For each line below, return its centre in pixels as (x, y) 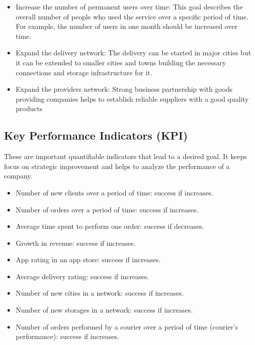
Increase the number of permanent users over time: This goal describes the (129, 6)
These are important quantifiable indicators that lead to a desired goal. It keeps (126, 156)
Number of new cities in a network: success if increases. (100, 293)
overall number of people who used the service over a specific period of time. (132, 16)
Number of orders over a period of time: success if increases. (107, 209)
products (29, 108)
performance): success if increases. (67, 336)
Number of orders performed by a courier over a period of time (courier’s (127, 326)
